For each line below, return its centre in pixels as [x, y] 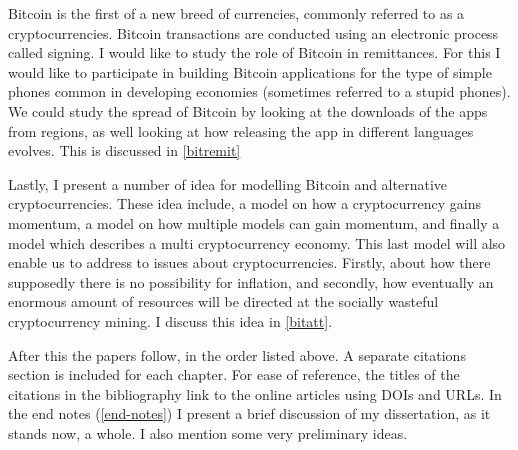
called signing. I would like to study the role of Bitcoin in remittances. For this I [254, 52]
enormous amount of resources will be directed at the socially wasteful [223, 301]
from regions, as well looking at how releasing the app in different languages [241, 130]
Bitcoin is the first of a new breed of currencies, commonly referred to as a [236, 13]
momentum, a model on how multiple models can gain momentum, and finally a [254, 222]
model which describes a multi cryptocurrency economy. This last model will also [257, 242]
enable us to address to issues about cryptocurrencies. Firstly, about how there [249, 262]
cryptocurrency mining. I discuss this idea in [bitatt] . [170, 320]
